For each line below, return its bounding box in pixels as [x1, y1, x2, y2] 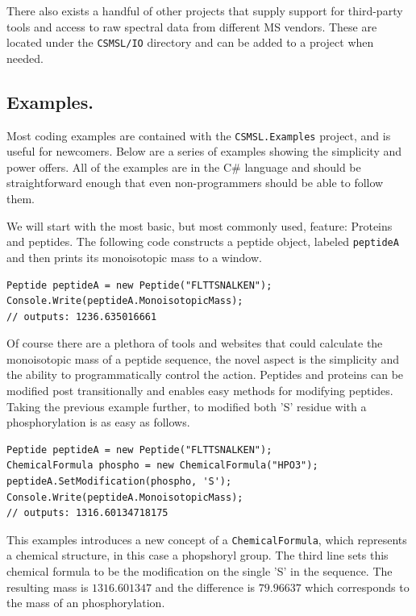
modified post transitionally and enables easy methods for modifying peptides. [6, 382, 393, 399]
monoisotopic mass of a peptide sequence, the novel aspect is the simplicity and [6, 350, 399, 367]
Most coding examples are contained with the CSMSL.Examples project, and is [6, 127, 391, 144]
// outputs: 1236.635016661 [6, 310, 157, 323]
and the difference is [155, 578, 256, 595]
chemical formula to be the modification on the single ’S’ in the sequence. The [6, 563, 393, 580]
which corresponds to [305, 578, 410, 595]
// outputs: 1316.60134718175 [6, 507, 168, 519]
